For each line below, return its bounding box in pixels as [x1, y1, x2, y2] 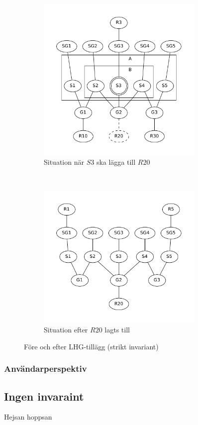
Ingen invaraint [4, 388, 84, 404]
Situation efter [44, 324, 88, 335]
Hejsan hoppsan [4, 412, 52, 422]
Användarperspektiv [4, 362, 87, 375]
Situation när [44, 157, 84, 167]
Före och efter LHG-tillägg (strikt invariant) [24, 341, 159, 351]
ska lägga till [96, 157, 136, 167]
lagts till [104, 324, 130, 335]
